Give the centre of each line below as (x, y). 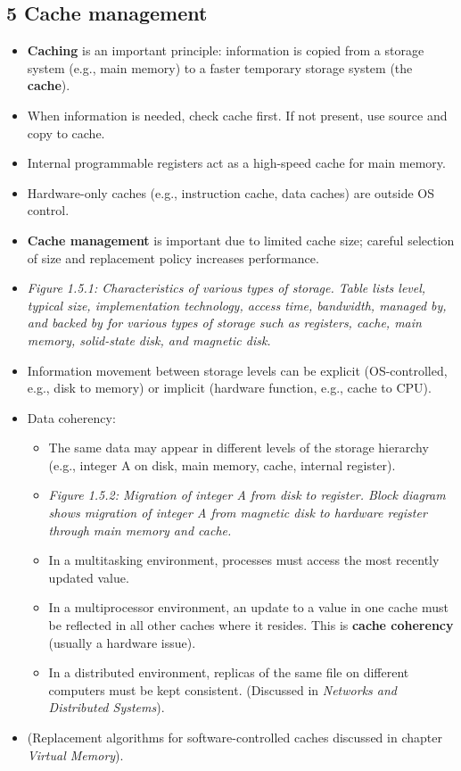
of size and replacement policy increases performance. (173, 257)
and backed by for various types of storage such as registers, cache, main (224, 323)
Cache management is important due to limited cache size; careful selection (241, 240)
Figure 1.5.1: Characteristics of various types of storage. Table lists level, (226, 288)
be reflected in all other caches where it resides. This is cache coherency (251, 625)
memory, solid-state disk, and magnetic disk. (149, 340)
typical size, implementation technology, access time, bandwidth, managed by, (237, 305)
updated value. (89, 577)
